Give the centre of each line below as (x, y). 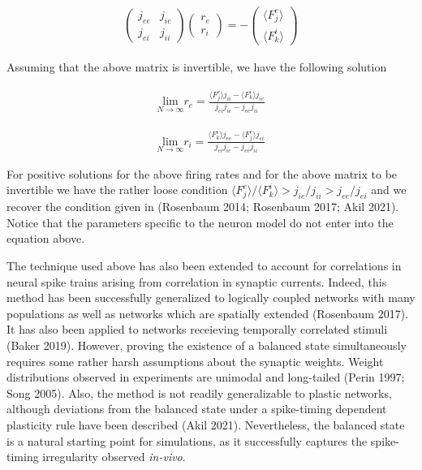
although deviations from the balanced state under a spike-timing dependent (197, 409)
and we (389, 190)
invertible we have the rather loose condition (117, 190)
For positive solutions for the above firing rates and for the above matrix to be (202, 173)
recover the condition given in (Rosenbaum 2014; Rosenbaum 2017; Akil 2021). (203, 207)
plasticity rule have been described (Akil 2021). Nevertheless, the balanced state (206, 424)
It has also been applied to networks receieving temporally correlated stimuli (197, 329)
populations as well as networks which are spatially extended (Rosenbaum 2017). (207, 313)
